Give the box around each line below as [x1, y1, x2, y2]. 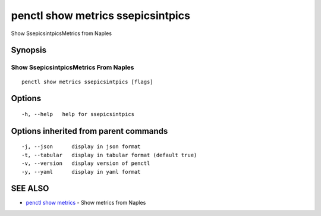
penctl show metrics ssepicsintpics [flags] [21, 78, 154, 85]
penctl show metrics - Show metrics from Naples [26, 199, 146, 206]
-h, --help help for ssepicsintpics [21, 111, 135, 117]
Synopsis [11, 45, 47, 55]
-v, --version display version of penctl [21, 160, 150, 167]
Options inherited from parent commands [11, 126, 168, 136]
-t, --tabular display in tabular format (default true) [21, 152, 197, 158]
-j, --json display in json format [21, 143, 141, 150]
